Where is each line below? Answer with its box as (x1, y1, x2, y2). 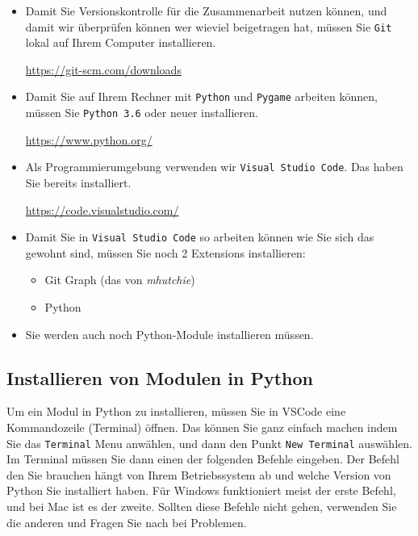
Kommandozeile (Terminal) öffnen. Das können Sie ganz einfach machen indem (6, 419, 398, 436)
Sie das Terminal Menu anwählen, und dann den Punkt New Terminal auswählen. (6, 434, 412, 451)
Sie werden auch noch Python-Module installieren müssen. (25, 325, 314, 342)
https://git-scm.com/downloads (25, 61, 182, 77)
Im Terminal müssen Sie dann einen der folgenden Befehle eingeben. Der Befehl (6, 450, 399, 467)
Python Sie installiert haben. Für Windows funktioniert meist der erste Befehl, (6, 482, 396, 499)
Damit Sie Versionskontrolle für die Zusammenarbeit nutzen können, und (25, 2, 387, 19)
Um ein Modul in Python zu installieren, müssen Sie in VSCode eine (6, 403, 346, 420)
